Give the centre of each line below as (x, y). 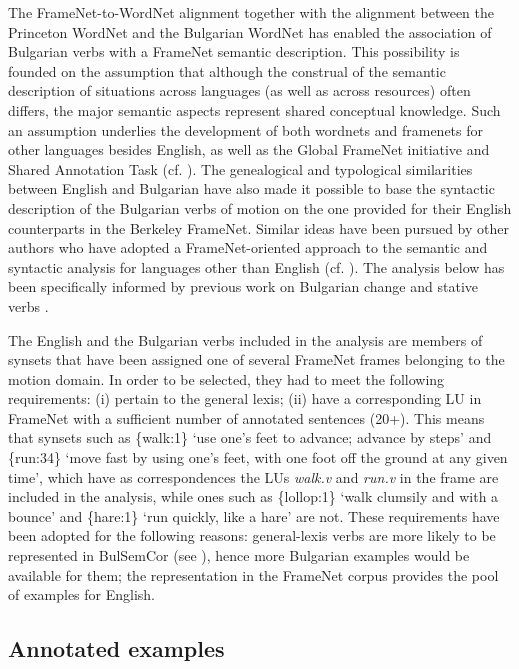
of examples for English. (82, 594)
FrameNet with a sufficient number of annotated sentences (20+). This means (246, 417)
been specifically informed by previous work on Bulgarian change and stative (243, 286)
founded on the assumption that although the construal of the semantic (227, 70)
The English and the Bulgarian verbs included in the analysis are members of (245, 339)
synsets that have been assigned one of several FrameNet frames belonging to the (256, 359)
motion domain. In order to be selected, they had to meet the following (226, 378)
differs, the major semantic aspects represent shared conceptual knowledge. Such (254, 109)
